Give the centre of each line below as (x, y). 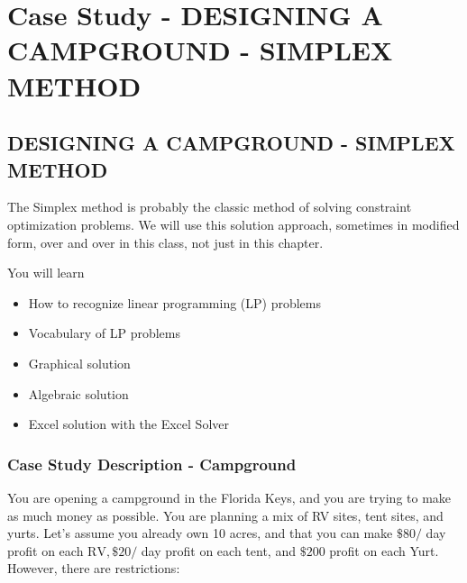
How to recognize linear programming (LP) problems (175, 302)
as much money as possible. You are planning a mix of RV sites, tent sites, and (225, 515)
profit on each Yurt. (384, 550)
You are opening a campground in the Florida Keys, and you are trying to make (229, 497)
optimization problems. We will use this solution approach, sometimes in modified (233, 224)
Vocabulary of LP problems (104, 333)
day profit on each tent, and (218, 550)
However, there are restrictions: (94, 568)
